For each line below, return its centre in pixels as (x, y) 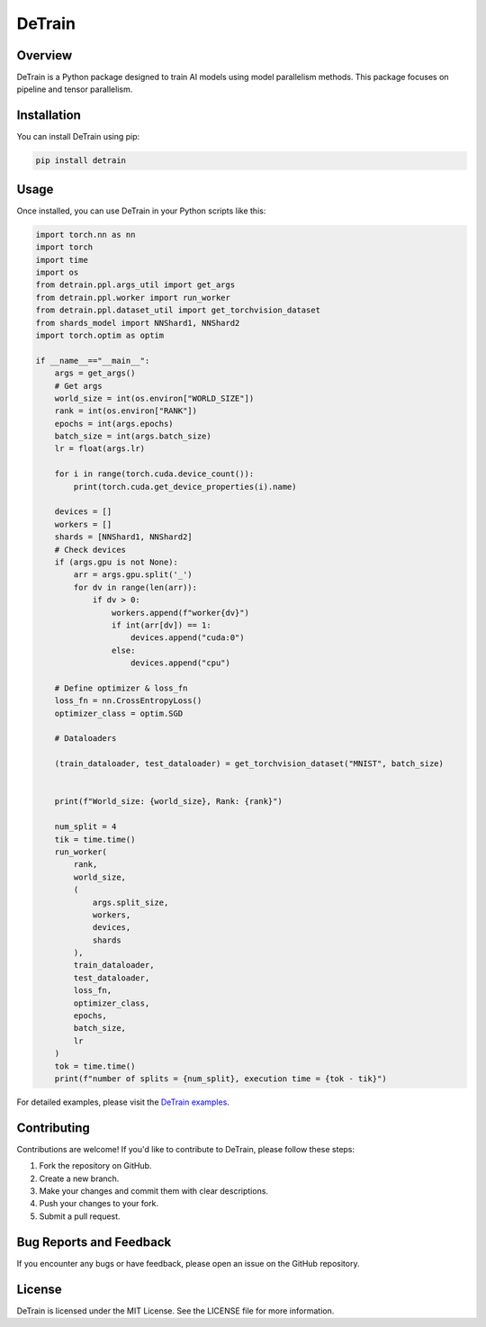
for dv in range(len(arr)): (135, 587)
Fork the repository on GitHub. (95, 1166)
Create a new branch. (79, 1178)
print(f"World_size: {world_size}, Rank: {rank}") (168, 802)
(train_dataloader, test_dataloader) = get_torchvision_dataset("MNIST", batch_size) (249, 764)
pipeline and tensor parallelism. (75, 89)
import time (62, 260)
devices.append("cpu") (181, 663)
